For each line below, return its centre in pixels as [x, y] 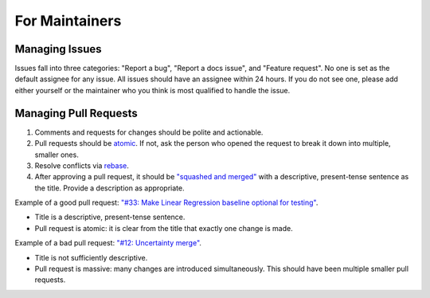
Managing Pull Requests [76, 113]
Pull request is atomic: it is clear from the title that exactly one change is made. [164, 228]
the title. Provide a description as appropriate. [109, 188]
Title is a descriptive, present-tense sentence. [110, 217]
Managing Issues [59, 49]
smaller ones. [57, 155]
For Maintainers [68, 21]
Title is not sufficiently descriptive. [91, 257]
